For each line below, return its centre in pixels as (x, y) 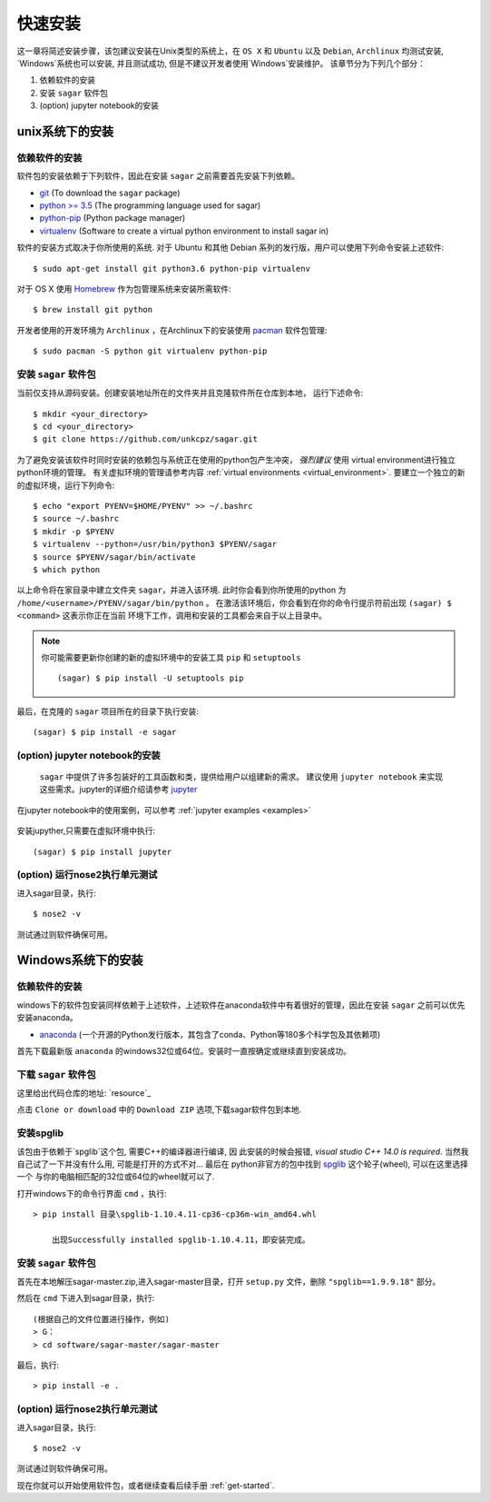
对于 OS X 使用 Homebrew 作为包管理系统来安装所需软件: (124, 289)
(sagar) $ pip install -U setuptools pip (151, 678)
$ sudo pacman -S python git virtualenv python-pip (150, 351)
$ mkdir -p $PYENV (74, 531)
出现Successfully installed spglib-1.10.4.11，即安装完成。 (181, 1239)
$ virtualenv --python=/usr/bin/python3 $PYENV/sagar (155, 544)
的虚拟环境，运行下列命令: (66, 485)
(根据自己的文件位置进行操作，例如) (101, 1319)
